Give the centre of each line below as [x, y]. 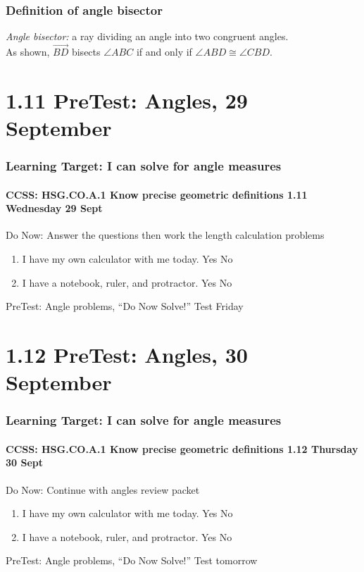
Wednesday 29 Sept [54, 208]
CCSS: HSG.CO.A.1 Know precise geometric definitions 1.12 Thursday [182, 448]
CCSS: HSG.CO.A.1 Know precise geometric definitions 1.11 [157, 194]
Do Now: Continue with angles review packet [103, 489]
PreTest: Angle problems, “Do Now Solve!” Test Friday [125, 306]
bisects [86, 52]
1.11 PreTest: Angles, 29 [127, 100]
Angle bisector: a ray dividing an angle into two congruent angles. [147, 36]
